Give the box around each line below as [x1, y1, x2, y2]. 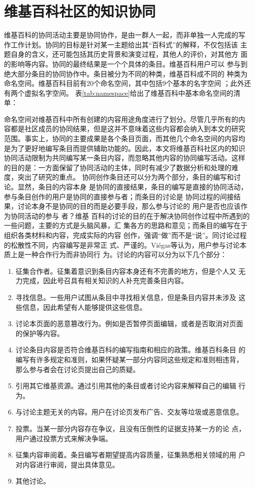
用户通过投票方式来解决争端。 [15, 433, 112, 443]
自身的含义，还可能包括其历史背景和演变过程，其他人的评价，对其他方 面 [10, 49, 248, 59]
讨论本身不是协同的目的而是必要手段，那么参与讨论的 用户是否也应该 [17, 201, 241, 211]
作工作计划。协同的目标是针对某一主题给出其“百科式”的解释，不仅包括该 [4, 39, 238, 49]
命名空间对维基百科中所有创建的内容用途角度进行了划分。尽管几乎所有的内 [4, 113, 245, 124]
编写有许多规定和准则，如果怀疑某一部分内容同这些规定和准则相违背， [15, 354, 243, 364]
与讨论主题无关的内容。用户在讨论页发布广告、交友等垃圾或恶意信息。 [15, 407, 243, 417]
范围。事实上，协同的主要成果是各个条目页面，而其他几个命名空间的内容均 [4, 133, 245, 144]
